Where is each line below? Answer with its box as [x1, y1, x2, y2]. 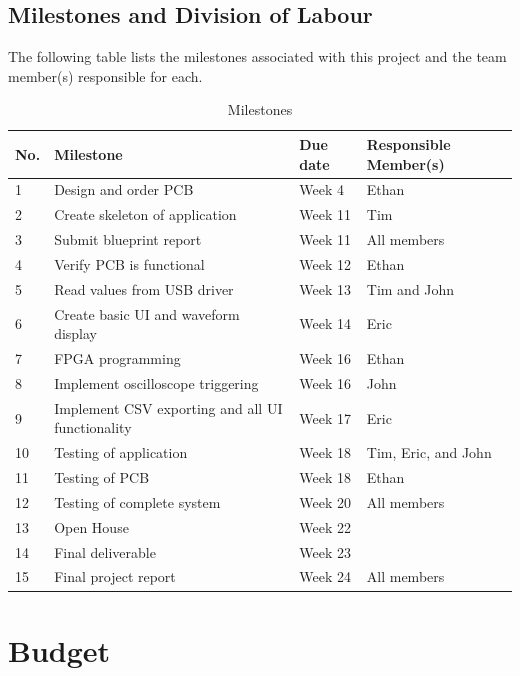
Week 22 [299, 516, 351, 537]
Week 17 [299, 407, 351, 428]
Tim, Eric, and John [366, 442, 492, 463]
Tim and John [366, 278, 455, 299]
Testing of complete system [54, 491, 221, 512]
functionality [54, 417, 132, 438]
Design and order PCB [54, 179, 194, 200]
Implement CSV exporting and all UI [54, 397, 283, 418]
